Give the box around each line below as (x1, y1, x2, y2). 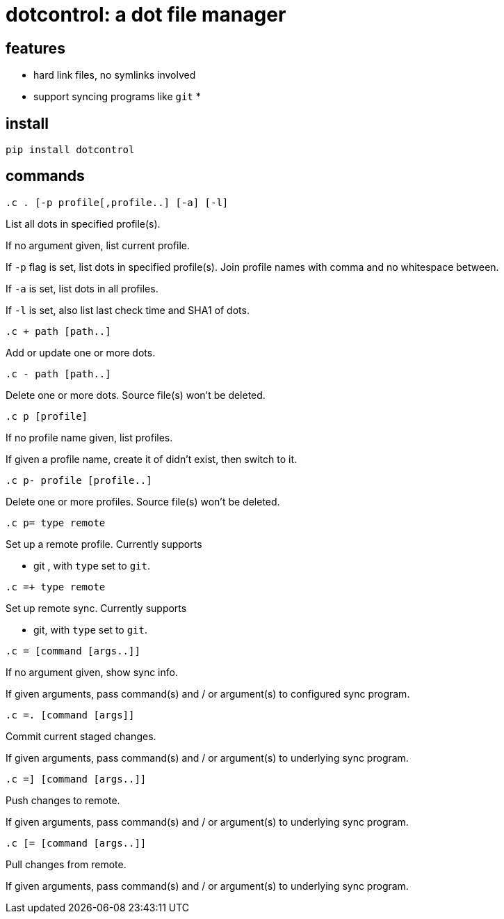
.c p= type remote (6, 517, 106, 528)
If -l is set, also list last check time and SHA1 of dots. (6, 304, 250, 316)
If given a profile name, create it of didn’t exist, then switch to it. (6, 453, 298, 465)
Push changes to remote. (6, 794, 120, 806)
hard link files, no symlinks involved (33, 69, 196, 81)
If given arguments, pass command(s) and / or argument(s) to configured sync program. (6, 687, 410, 700)
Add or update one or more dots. (6, 346, 156, 359)
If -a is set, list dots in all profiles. (6, 282, 158, 294)
